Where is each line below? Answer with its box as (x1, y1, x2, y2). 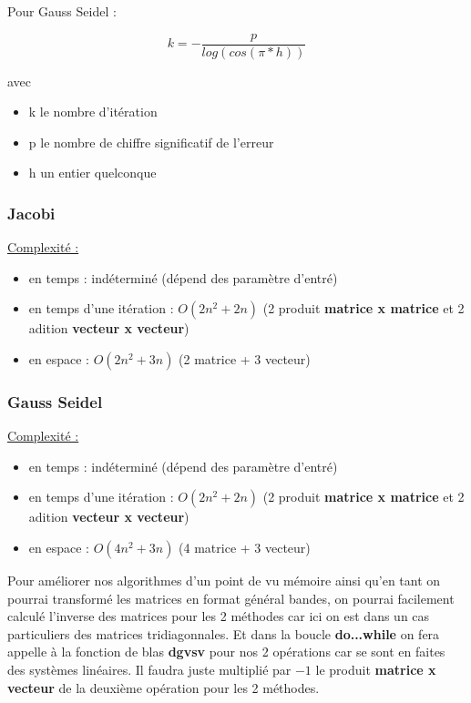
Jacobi (7, 201, 56, 224)
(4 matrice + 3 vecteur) (179, 538, 311, 557)
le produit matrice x (315, 660, 436, 678)
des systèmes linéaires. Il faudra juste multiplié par (7, 660, 292, 678)
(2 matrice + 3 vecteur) (179, 350, 311, 369)
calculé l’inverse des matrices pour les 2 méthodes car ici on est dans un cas (7, 606, 430, 626)
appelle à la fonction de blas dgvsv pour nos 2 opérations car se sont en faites (7, 642, 445, 661)
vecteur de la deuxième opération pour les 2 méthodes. (7, 678, 320, 697)
